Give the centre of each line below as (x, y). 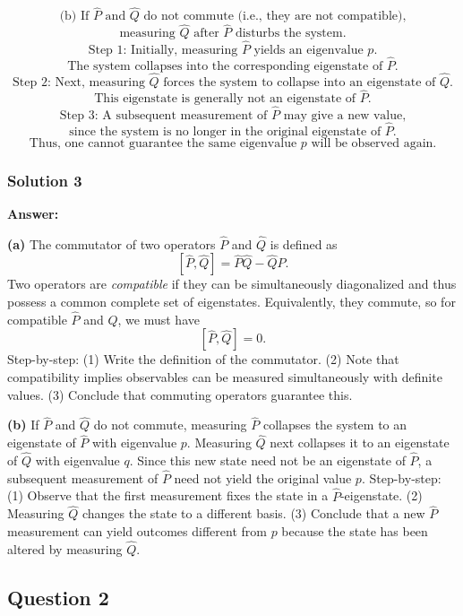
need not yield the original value (263, 477)
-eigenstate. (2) (381, 495)
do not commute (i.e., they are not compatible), (275, 17)
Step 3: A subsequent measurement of (163, 115)
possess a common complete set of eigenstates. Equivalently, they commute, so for (231, 301)
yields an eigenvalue (309, 50)
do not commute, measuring (170, 425)
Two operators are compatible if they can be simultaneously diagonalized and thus (232, 284)
